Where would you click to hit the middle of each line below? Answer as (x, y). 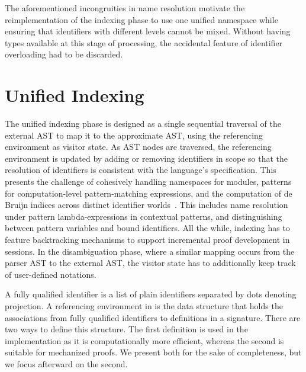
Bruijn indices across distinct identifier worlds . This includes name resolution (146, 205)
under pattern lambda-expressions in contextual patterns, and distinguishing (144, 216)
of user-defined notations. (51, 274)
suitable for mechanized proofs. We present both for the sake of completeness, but (153, 352)
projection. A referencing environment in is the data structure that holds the (144, 306)
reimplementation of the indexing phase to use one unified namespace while (141, 19)
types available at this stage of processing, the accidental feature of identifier (144, 42)
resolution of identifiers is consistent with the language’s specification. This (141, 170)
